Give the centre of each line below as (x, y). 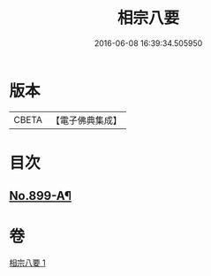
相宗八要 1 (27, 263)
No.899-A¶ (41, 196)
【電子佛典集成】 (86, 120)
